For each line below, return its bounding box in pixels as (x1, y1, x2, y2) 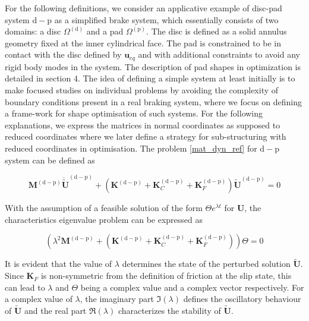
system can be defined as (5, 153, 95, 166)
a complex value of (5, 292, 72, 305)
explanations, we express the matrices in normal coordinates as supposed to (5, 118, 280, 131)
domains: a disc (5, 25, 61, 37)
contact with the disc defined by (5, 48, 122, 61)
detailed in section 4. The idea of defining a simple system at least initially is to (5, 72, 295, 84)
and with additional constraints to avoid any (138, 48, 300, 61)
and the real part (24, 304, 87, 317)
